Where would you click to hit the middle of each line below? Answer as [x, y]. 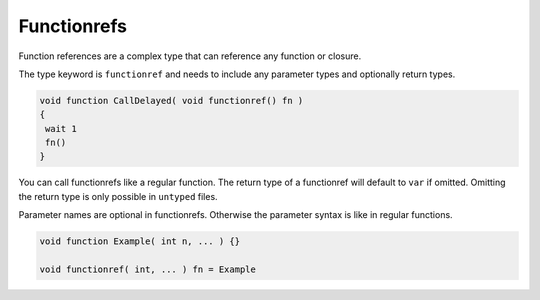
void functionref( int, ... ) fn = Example [148, 269]
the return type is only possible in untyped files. [118, 196]
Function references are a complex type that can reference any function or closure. [190, 56]
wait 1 [61, 128]
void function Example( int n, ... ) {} [139, 241]
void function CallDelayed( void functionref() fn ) [171, 100]
